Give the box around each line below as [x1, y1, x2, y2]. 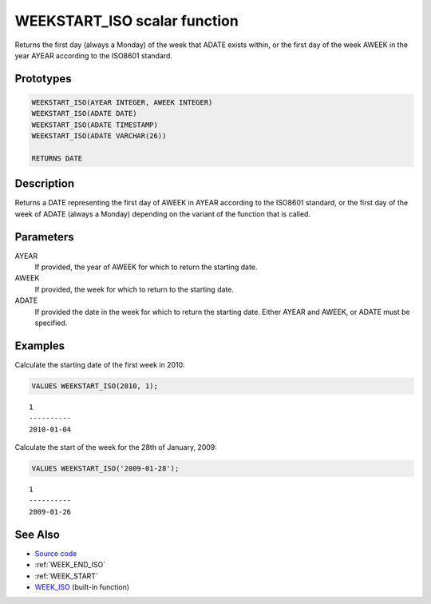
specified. [34, 318, 68, 328]
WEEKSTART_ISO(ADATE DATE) [31, 109, 137, 118]
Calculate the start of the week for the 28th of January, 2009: [14, 443, 217, 452]
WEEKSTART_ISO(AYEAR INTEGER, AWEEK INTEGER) [31, 97, 213, 107]
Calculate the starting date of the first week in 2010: [14, 360, 185, 369]
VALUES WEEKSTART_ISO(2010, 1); [31, 381, 159, 391]
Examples [14, 339, 65, 352]
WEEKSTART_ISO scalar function [14, 12, 239, 30]
